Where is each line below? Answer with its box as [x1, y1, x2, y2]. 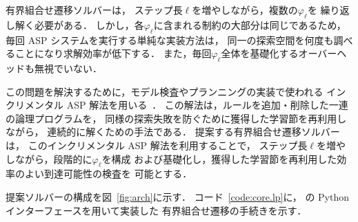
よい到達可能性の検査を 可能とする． [24, 166, 192, 181]
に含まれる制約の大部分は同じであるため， [153, 17, 346, 32]
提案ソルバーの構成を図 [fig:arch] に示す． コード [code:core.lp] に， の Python [6, 189, 350, 203]
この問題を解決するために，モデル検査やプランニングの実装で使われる [6, 84, 324, 98]
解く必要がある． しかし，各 [14, 17, 144, 32]
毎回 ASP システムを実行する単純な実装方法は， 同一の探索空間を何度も [6, 32, 334, 47]
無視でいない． [34, 60, 102, 75]
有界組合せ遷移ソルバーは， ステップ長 [6, 3, 183, 16]
